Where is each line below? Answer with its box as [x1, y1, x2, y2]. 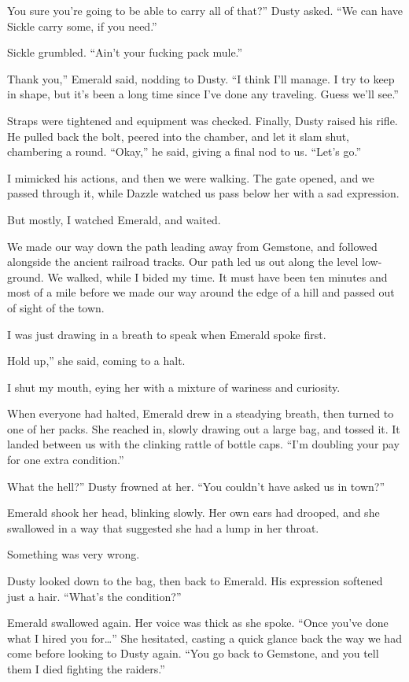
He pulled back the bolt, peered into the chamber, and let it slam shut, [7, 127, 350, 144]
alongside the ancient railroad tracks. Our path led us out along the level [7, 253, 359, 270]
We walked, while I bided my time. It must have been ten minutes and [47, 268, 388, 285]
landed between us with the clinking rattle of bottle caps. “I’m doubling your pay [7, 436, 400, 452]
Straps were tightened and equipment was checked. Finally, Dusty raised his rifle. [7, 112, 398, 128]
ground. [7, 268, 44, 285]
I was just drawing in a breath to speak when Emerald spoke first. [7, 326, 326, 342]
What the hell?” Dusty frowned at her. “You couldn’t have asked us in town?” [7, 477, 385, 494]
